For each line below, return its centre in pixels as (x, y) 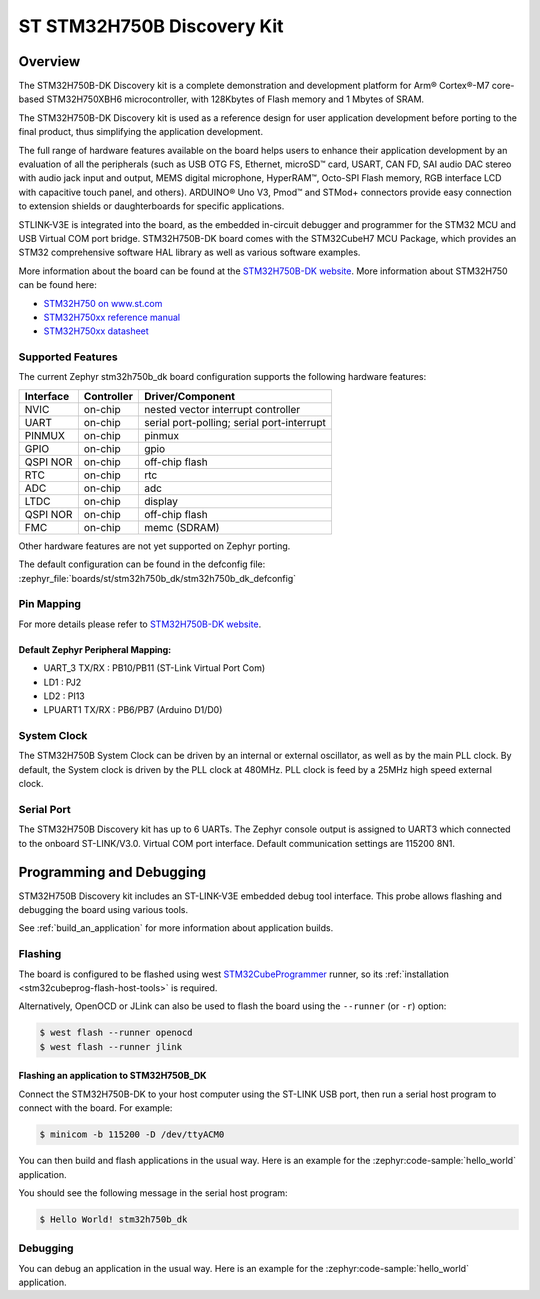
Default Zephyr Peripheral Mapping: (95, 649)
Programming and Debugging (112, 871)
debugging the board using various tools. (103, 910)
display (161, 501)
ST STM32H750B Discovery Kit (151, 26)
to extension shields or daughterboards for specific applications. (151, 206)
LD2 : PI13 (64, 696)
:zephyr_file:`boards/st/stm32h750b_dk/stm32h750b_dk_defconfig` (157, 578)
